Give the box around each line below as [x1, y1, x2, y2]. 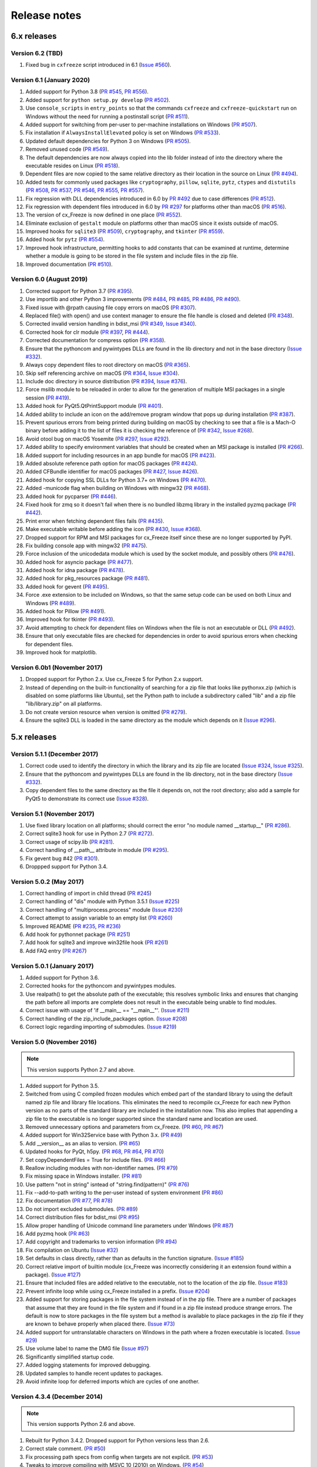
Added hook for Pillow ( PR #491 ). [25, 608, 106, 615]
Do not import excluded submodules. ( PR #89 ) [25, 1205, 138, 1212]
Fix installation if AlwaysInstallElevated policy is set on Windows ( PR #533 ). [25, 129, 220, 136]
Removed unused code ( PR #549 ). [25, 146, 109, 153]
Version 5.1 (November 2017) [11, 810, 95, 818]
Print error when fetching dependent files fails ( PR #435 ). [25, 517, 164, 525]
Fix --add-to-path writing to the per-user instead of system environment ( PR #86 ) [25, 1189, 223, 1196]
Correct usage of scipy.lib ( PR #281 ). [25, 838, 114, 845]
